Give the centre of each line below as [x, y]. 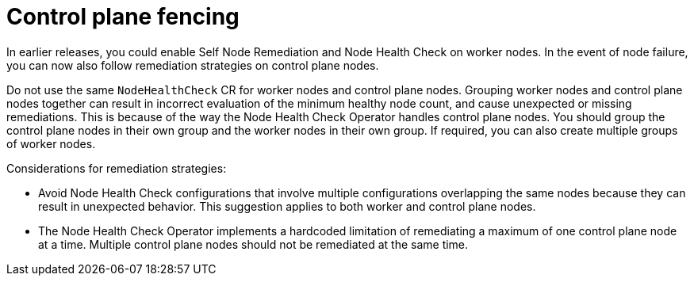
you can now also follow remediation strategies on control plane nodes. [193, 65]
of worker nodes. [51, 143]
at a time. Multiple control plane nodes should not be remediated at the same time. [253, 244]
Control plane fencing [123, 17]
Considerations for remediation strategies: [117, 168]
